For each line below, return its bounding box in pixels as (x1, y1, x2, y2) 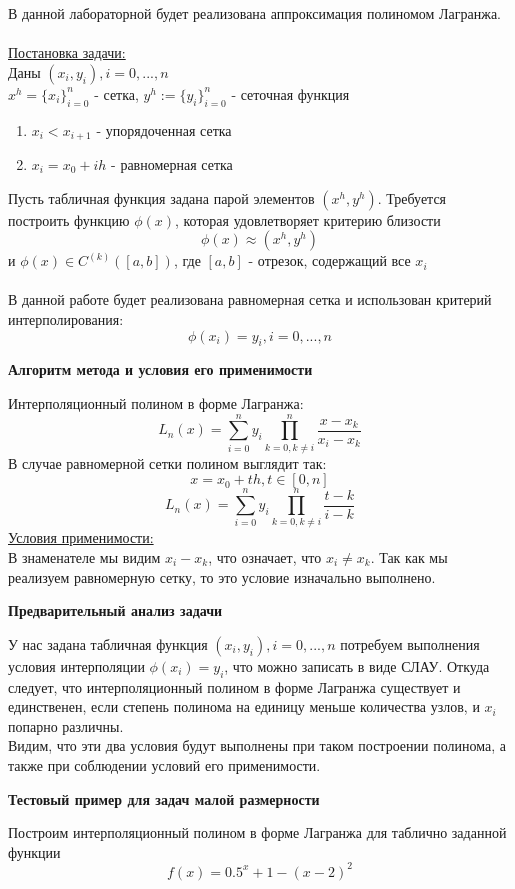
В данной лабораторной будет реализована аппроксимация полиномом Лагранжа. (8, 3, 502, 23)
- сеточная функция (231, 83, 350, 104)
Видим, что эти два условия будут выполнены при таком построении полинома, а (8, 735, 506, 756)
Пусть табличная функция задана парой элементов (8, 187, 315, 208)
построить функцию (8, 209, 130, 230)
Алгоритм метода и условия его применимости (8, 359, 313, 380)
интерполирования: (8, 309, 124, 329)
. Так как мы (370, 547, 448, 568)
